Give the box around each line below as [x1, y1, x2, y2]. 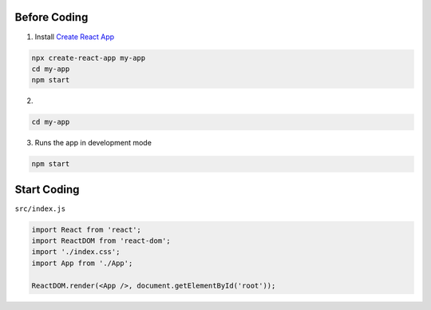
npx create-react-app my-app [31, 53, 146, 62]
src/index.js [14, 204, 66, 213]
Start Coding [14, 182, 80, 196]
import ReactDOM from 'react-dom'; [31, 236, 171, 245]
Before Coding [14, 10, 89, 24]
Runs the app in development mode [34, 138, 152, 148]
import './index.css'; [31, 248, 121, 256]
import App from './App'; [31, 258, 133, 268]
